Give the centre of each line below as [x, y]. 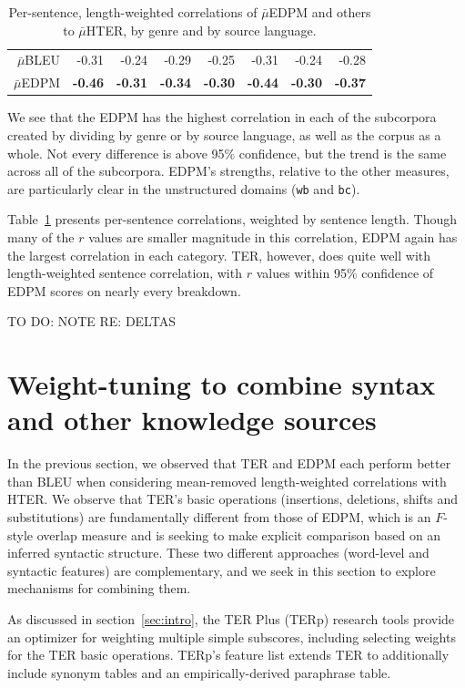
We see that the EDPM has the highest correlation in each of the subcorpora [222, 117]
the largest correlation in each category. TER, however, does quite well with [219, 255]
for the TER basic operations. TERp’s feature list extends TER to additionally [228, 655]
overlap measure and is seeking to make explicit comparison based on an [239, 534]
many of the [41, 237]
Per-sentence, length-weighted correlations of [133, 12]
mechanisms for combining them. [99, 588]
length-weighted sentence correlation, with [125, 273]
